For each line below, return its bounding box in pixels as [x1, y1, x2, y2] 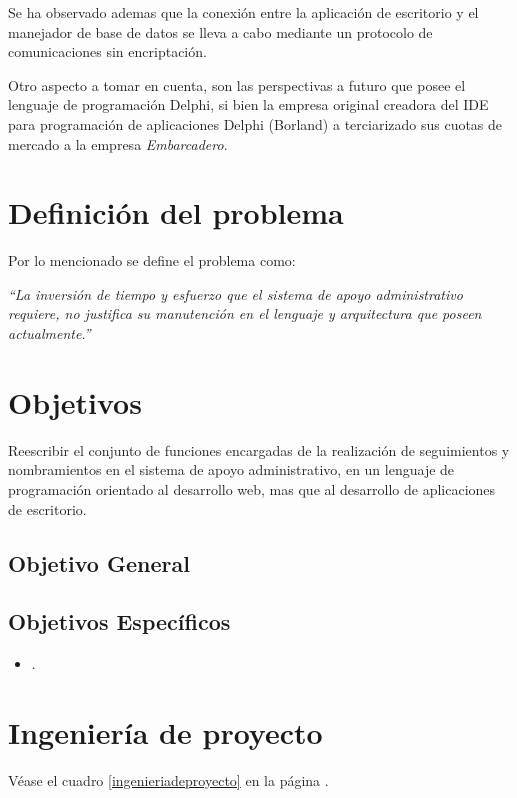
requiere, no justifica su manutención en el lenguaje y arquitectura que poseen [8, 303, 482, 324]
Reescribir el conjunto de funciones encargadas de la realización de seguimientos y [8, 439, 510, 460]
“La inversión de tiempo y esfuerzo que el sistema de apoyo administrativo [8, 283, 463, 304]
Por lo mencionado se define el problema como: [8, 250, 296, 271]
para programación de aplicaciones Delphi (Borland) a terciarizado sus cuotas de [8, 113, 503, 134]
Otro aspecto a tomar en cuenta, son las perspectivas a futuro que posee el [8, 74, 466, 95]
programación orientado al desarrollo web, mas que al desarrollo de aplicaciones [8, 478, 496, 499]
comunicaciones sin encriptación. [8, 41, 207, 62]
